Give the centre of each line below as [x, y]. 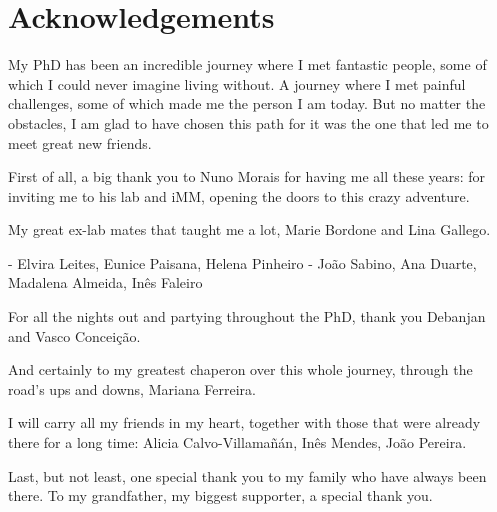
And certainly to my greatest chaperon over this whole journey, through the [240, 369]
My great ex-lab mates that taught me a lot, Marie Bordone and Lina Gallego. [249, 229]
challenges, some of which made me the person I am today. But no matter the [247, 103]
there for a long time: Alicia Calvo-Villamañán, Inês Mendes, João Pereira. [237, 442]
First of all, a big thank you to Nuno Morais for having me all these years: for [247, 176]
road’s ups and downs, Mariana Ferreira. [132, 388]
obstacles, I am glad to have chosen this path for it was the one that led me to [248, 122]
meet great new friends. [80, 142]
